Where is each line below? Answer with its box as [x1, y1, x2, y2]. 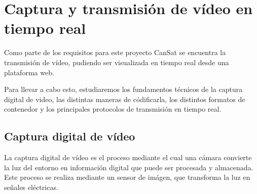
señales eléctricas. [4, 181, 58, 192]
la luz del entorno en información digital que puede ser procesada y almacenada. [4, 162, 253, 172]
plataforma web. [4, 67, 54, 77]
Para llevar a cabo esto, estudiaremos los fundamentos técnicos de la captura [4, 84, 243, 94]
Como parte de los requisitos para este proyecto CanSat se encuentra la [4, 47, 226, 58]
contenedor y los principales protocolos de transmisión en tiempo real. [4, 104, 222, 114]
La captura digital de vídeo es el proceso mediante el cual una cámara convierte [4, 152, 252, 163]
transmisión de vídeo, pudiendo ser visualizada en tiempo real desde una [4, 57, 229, 67]
